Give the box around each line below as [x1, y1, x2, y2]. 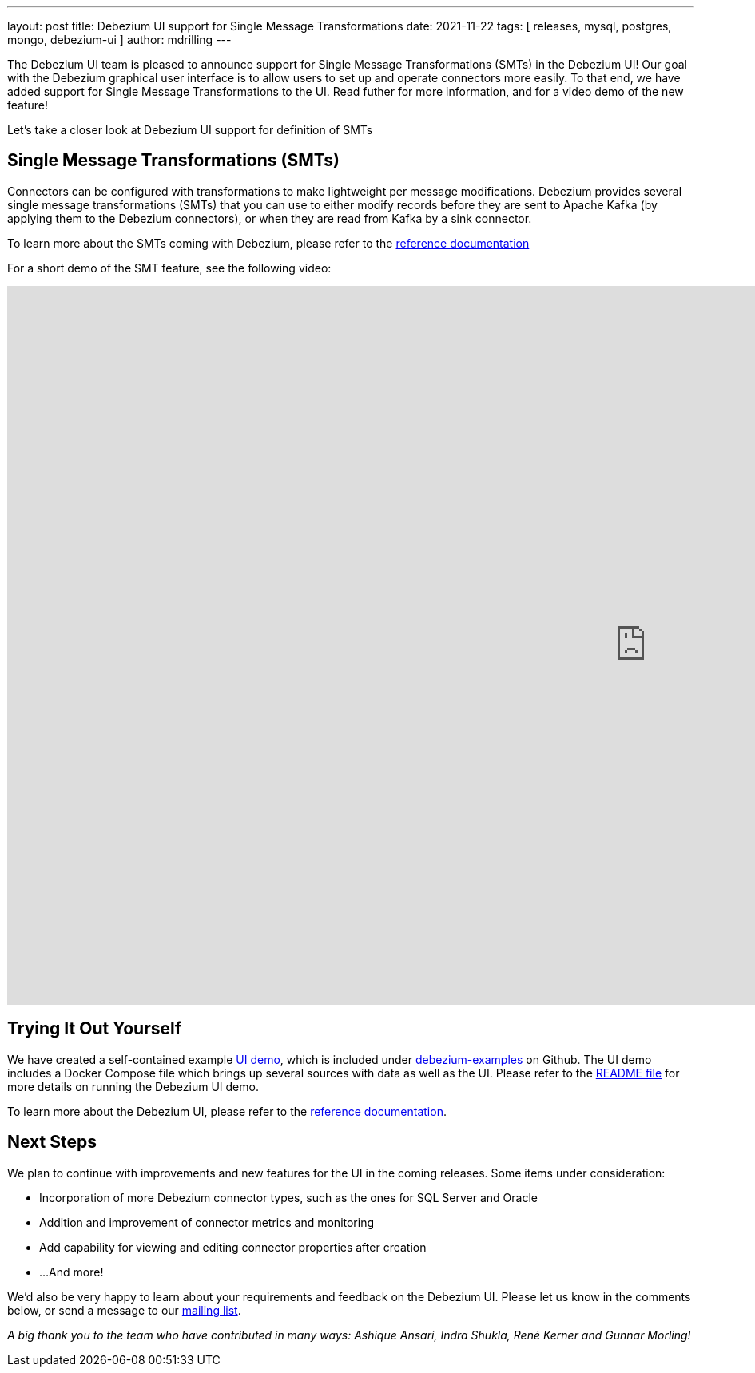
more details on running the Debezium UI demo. [7, 1079, 259, 1093]
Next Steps [7, 1132, 97, 1153]
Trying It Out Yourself [7, 1018, 182, 1039]
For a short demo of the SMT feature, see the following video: [7, 260, 332, 275]
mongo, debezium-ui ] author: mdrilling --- [7, 33, 232, 46]
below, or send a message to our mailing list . [7, 1303, 241, 1317]
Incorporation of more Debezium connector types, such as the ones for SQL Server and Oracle [39, 1190, 538, 1204]
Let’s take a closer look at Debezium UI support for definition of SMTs [7, 123, 373, 137]
